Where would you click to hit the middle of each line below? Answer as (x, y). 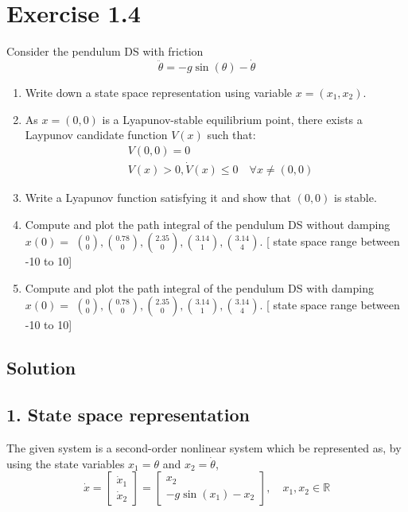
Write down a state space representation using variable (159, 92)
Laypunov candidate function (96, 135)
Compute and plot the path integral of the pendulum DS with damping (199, 287)
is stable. (356, 197)
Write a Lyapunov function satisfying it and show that (158, 197)
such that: (231, 135)
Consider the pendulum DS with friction (105, 51)
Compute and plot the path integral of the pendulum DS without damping (208, 224)
